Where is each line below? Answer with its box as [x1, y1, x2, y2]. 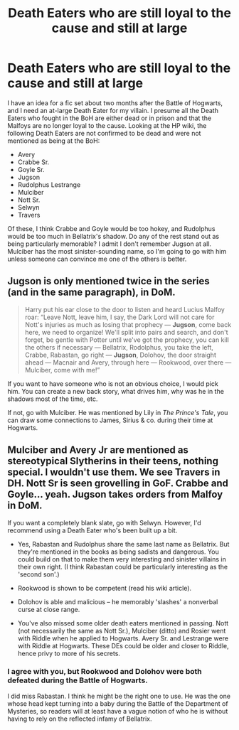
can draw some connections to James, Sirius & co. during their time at [7, 416, 213, 424]
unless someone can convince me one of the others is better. [7, 254, 187, 263]
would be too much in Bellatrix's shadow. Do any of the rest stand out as [7, 232, 219, 240]
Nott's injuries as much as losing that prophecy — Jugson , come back [24, 320, 232, 328]
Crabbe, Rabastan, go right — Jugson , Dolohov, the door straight [24, 350, 217, 359]
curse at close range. [17, 605, 80, 613]
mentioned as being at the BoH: [7, 136, 100, 145]
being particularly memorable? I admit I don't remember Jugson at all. [7, 240, 212, 248]
